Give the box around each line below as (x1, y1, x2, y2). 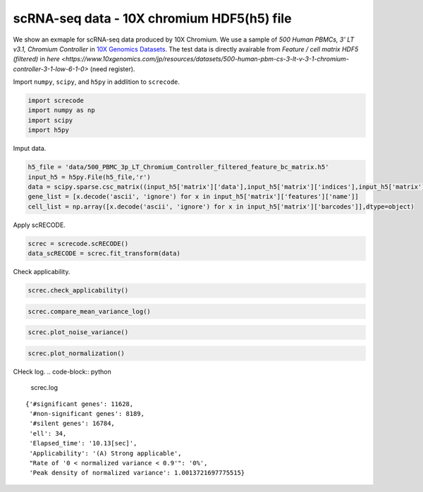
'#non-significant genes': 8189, (29, 410, 145, 418)
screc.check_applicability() (27, 286, 129, 295)
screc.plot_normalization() (27, 349, 125, 357)
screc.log (30, 383, 58, 392)
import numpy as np (27, 106, 95, 114)
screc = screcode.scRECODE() (27, 240, 129, 247)
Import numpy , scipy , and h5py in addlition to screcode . (13, 78, 180, 86)
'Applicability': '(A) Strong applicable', (29, 449, 183, 457)
